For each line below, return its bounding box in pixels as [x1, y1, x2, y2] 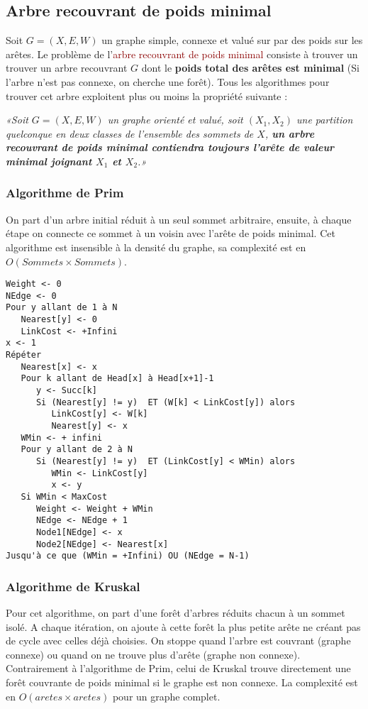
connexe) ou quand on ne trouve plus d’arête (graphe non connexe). [6, 647, 301, 661]
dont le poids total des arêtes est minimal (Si [141, 60, 359, 75]
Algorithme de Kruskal [6, 577, 140, 595]
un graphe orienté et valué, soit [107, 112, 243, 127]
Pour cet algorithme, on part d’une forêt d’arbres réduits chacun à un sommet [6, 605, 345, 620]
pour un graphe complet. [112, 688, 221, 703]
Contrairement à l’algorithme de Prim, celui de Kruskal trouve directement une [6, 661, 351, 676]
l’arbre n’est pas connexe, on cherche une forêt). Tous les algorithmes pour [6, 74, 330, 89]
